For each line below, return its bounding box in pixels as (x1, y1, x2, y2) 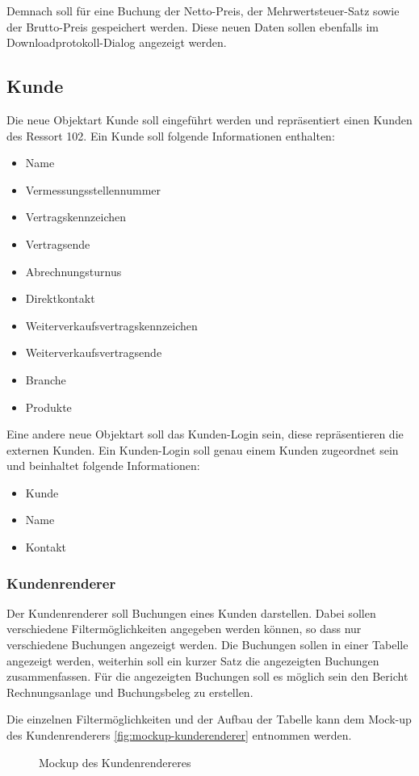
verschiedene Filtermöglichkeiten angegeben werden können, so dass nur (6, 620, 362, 637)
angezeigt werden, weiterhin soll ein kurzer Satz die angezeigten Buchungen (6, 652, 379, 669)
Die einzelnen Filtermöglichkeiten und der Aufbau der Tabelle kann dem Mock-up (6, 711, 412, 728)
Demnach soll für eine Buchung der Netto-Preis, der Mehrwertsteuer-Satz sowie (6, 2, 400, 19)
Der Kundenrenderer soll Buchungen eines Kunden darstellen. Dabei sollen (6, 604, 376, 621)
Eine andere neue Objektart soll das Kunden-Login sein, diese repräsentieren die (6, 426, 404, 443)
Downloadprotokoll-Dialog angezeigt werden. (6, 34, 227, 51)
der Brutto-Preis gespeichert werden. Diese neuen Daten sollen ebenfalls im (6, 18, 379, 35)
